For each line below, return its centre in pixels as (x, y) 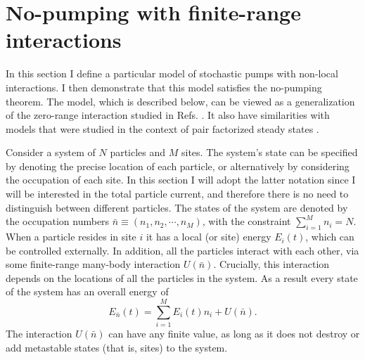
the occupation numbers (58, 221)
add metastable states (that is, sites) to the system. (117, 347)
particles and (138, 152)
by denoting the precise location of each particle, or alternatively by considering (178, 166)
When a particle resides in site (71, 237)
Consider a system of (51, 152)
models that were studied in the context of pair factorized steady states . (162, 128)
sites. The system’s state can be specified (269, 152)
